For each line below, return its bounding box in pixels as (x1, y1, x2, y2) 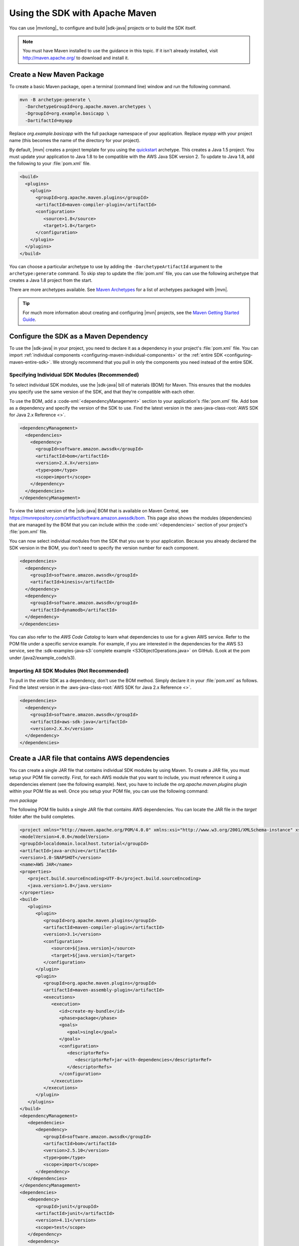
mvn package (9, 797, 37, 803)
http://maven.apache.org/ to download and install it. (22, 55, 129, 61)
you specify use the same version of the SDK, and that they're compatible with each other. (9, 389, 195, 395)
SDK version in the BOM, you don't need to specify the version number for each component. (9, 545, 199, 551)
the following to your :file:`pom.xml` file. (9, 160, 91, 166)
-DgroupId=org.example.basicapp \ (25, 111, 110, 117)
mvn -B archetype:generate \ (19, 97, 91, 102)
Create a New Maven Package (9, 70, 104, 79)
